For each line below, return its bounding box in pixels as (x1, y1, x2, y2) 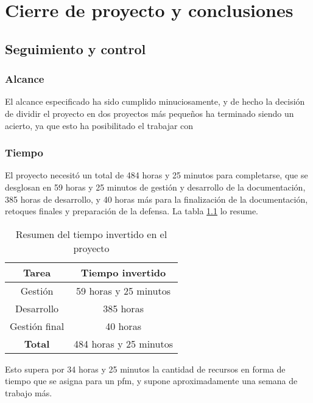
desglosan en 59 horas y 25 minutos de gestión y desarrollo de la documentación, (5, 180, 306, 193)
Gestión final (10, 318, 65, 333)
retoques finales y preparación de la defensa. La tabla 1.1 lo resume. (5, 205, 259, 217)
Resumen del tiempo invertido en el (15, 226, 167, 241)
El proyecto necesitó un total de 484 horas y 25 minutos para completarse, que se (5, 169, 308, 181)
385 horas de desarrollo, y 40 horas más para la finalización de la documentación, (5, 192, 308, 205)
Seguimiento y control (5, 39, 146, 58)
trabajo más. (5, 386, 52, 399)
